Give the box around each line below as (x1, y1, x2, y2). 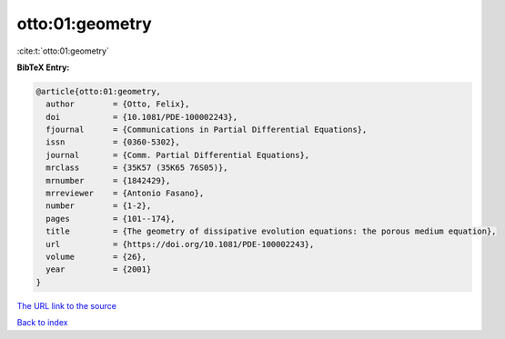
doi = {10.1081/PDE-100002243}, (45, 112, 238, 122)
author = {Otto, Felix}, (45, 99, 190, 109)
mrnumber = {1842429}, (45, 175, 171, 185)
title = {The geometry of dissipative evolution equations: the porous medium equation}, (45, 226, 497, 236)
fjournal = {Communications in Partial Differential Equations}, (45, 125, 368, 135)
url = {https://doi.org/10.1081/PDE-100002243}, (45, 239, 315, 249)
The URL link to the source (16, 300, 117, 311)
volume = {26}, (45, 252, 147, 262)
